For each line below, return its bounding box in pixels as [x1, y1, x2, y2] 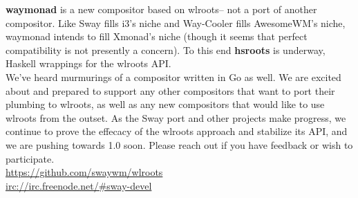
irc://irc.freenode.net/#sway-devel [6, 178, 152, 192]
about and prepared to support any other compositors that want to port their [6, 83, 335, 98]
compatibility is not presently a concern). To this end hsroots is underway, [6, 42, 326, 57]
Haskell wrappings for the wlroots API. [6, 56, 171, 71]
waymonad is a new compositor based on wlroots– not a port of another [6, 2, 317, 16]
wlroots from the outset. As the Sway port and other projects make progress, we [6, 110, 346, 125]
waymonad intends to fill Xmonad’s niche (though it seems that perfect [6, 29, 308, 44]
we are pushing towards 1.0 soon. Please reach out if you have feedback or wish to [6, 137, 353, 152]
